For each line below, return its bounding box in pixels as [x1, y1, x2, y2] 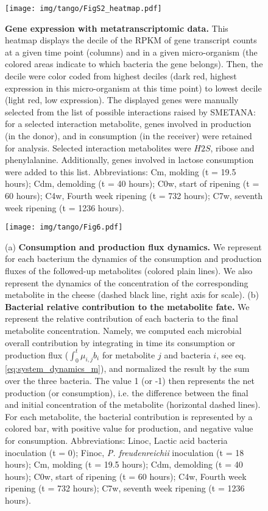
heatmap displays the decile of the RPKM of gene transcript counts [5, 34, 257, 46]
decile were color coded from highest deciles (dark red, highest [5, 70, 237, 82]
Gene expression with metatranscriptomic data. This [5, 21, 228, 34]
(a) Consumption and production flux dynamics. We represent [5, 240, 262, 253]
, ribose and [210, 141, 255, 154]
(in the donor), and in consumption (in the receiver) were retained [5, 129, 252, 142]
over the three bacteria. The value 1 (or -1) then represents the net [5, 374, 255, 387]
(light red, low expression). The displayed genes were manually [5, 93, 239, 106]
